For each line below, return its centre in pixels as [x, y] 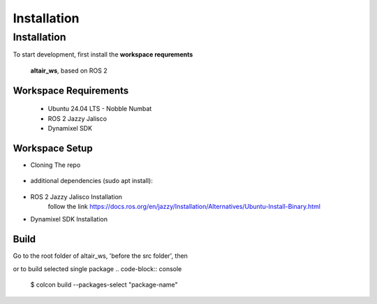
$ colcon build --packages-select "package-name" [104, 285]
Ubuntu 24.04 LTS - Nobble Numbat [100, 109]
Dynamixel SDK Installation [69, 219]
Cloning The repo [56, 165]
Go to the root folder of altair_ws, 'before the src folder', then [101, 256]
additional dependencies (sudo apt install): [91, 181]
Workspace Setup [53, 148]
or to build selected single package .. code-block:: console [97, 268]
